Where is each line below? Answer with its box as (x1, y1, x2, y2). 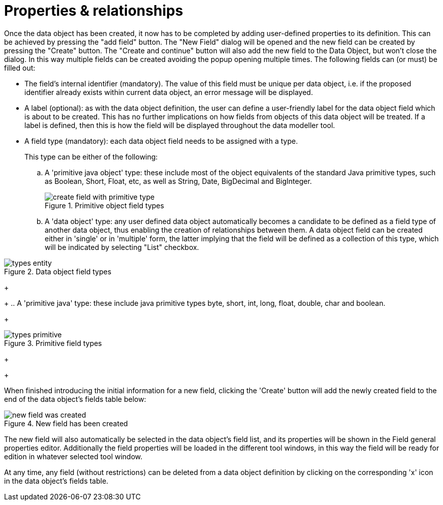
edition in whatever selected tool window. (4, 452, 143, 461)
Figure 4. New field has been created (4, 419, 128, 428)
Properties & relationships (4, 2, 183, 19)
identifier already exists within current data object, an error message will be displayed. (24, 87, 313, 97)
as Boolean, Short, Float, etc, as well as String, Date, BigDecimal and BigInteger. (45, 176, 312, 185)
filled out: (4, 63, 36, 72)
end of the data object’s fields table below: (4, 394, 146, 403)
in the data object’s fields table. (4, 476, 109, 485)
